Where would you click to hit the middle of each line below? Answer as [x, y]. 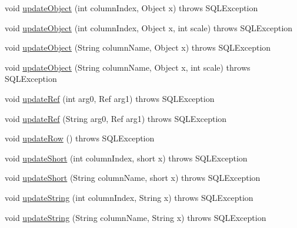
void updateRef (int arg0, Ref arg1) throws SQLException [110, 98]
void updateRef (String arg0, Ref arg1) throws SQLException [116, 118]
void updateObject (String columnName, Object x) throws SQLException [138, 47]
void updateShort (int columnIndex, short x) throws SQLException [126, 158]
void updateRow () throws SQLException [80, 138]
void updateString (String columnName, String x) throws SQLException [136, 217]
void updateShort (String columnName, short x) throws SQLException [133, 178]
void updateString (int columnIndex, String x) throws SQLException [129, 197]
